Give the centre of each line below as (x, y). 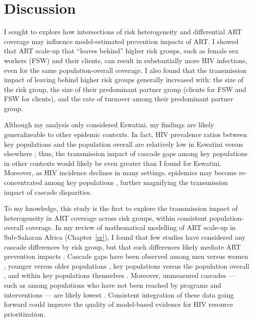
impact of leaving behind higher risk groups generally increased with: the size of (124, 80)
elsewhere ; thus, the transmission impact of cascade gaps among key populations (126, 153)
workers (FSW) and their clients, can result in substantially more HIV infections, (126, 60)
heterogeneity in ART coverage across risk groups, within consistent (105, 218)
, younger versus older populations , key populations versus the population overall (127, 265)
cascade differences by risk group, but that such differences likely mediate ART (123, 246)
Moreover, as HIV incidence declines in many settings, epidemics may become (120, 172)
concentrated (23, 182)
